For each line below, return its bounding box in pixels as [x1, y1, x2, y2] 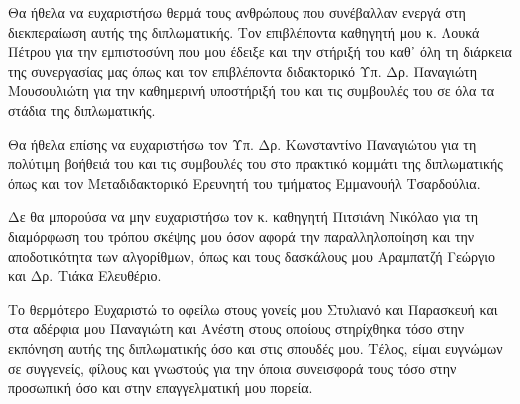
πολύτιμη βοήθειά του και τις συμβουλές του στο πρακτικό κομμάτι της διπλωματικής [8, 153, 503, 174]
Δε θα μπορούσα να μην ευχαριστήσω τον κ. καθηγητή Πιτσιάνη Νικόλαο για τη [8, 206, 478, 227]
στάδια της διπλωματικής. [8, 99, 156, 120]
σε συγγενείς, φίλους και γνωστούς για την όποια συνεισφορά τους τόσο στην [8, 357, 457, 378]
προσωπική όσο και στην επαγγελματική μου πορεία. [8, 377, 313, 398]
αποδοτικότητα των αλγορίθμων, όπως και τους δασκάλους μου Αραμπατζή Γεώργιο [8, 245, 496, 266]
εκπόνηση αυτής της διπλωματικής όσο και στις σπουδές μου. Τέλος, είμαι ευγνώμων [8, 337, 503, 358]
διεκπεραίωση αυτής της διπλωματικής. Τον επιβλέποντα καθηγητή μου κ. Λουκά [8, 21, 480, 42]
